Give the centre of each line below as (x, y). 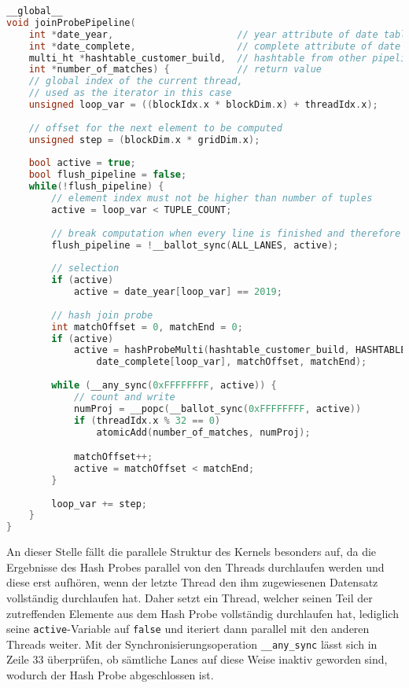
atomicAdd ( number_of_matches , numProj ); (203, 432)
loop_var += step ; (99, 504)
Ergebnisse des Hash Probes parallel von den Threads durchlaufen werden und (195, 567)
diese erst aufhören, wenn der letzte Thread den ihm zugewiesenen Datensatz (192, 582)
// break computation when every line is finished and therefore (226, 233)
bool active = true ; (82, 163)
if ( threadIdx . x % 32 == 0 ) (147, 420)
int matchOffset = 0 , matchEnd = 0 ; (147, 327)
